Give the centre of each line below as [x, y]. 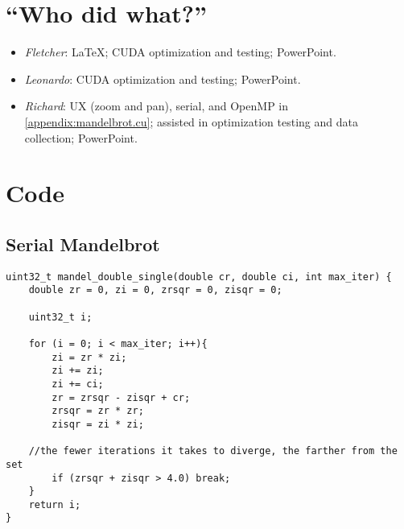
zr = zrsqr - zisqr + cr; [121, 397]
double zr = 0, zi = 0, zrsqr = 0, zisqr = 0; [155, 290]
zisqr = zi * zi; [98, 424]
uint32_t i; [60, 317]
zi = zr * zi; [89, 357]
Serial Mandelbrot [83, 244]
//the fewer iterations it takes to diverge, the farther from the [213, 451]
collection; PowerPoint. [81, 137]
